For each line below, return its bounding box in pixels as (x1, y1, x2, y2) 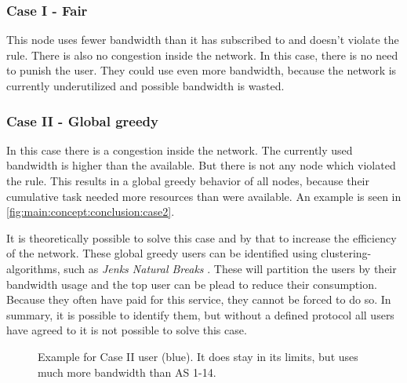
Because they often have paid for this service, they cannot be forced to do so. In (6, 291, 391, 308)
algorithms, (6, 260, 60, 276)
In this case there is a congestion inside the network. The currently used (6, 141, 353, 158)
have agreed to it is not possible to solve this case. (6, 322, 247, 338)
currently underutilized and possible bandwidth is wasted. (6, 78, 285, 93)
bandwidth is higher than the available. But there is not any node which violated (6, 157, 396, 173)
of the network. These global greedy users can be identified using (6, 245, 318, 261)
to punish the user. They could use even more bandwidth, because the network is (6, 62, 397, 78)
